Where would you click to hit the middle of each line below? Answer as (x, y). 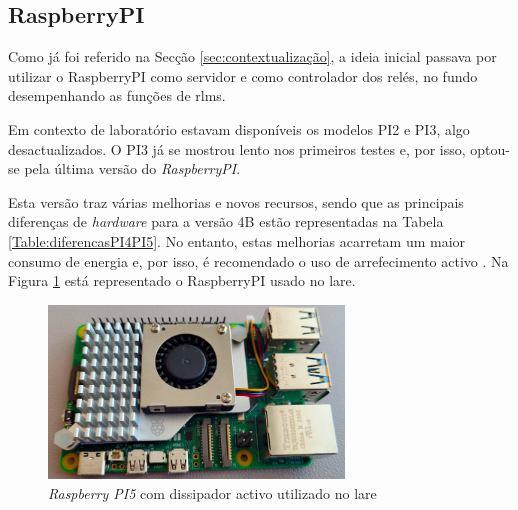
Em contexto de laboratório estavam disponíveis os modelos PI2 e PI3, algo (239, 128)
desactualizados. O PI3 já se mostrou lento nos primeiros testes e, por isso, (237, 148)
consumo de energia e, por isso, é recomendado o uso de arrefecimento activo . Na (258, 260)
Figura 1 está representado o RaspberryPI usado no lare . (182, 280)
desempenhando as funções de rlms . (117, 95)
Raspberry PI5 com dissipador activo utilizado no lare (212, 493)
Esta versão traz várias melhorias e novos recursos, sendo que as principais (236, 201)
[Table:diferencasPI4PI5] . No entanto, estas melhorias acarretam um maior (237, 240)
